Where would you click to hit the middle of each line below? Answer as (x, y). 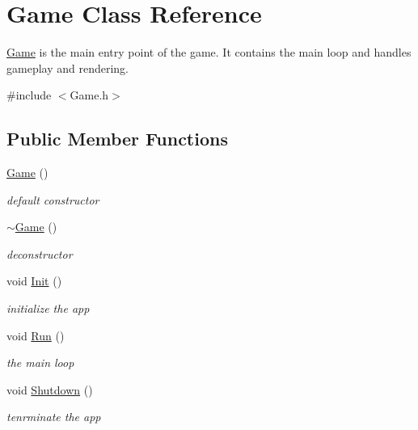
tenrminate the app (54, 417)
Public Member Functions (117, 139)
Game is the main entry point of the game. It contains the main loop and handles (209, 52)
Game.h (89, 95)
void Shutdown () (50, 389)
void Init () (34, 281)
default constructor (53, 199)
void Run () (36, 335)
